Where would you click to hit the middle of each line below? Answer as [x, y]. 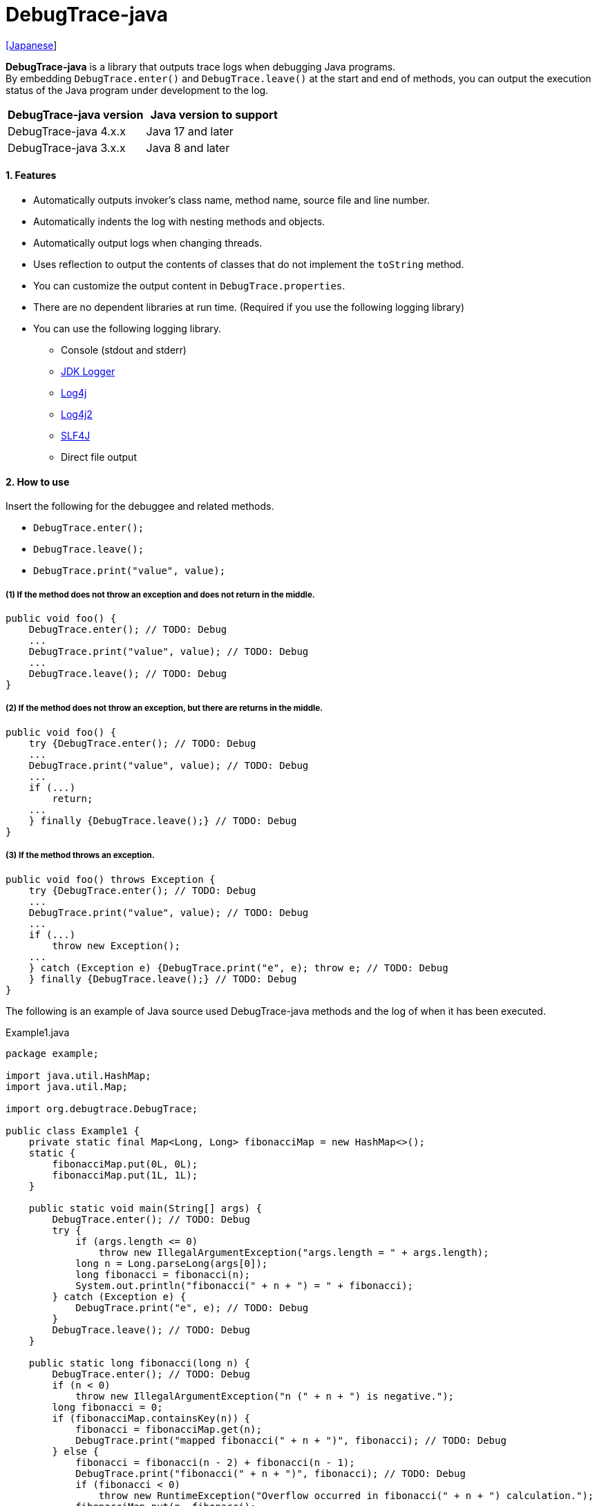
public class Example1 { [73, 1131]
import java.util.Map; [67, 1086]
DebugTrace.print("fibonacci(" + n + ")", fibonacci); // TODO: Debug [271, 1473]
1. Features [31, 175]
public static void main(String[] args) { [145, 1208]
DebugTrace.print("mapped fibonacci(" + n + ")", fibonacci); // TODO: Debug [291, 1440]
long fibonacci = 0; [107, 1407]
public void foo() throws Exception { [111, 879]
